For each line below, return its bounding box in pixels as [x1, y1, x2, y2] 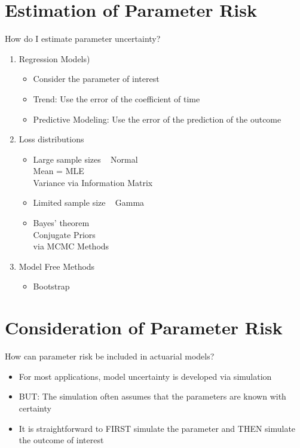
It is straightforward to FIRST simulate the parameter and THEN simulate [19, 422, 296, 434]
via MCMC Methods [33, 240, 109, 252]
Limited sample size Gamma [33, 196, 145, 209]
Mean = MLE [33, 164, 84, 177]
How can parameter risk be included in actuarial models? [5, 350, 215, 362]
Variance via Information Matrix [33, 176, 153, 188]
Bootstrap [33, 280, 70, 292]
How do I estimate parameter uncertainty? [5, 32, 161, 45]
